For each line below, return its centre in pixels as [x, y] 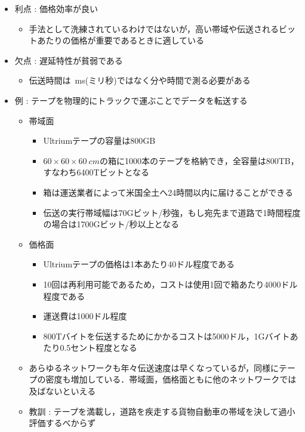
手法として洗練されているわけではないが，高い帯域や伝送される [154, 28]
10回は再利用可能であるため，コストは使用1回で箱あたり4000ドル [170, 284]
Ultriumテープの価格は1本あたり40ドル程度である [139, 264]
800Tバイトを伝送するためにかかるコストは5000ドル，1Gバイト [167, 336]
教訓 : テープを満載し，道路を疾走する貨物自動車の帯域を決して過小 [162, 411]
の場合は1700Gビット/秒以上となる [111, 224]
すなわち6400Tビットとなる [96, 172]
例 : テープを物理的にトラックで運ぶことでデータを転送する [131, 100]
